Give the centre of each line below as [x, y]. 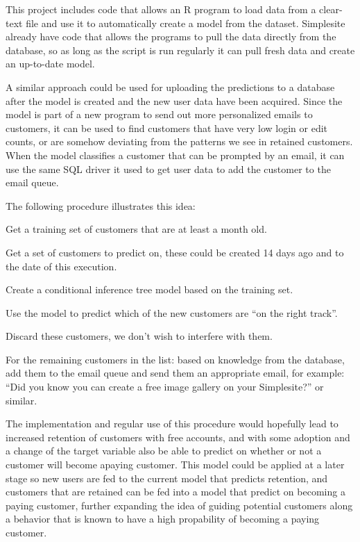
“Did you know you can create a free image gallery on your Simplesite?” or [165, 387]
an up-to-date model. [50, 64]
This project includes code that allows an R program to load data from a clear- [174, 9]
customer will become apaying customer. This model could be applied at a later [175, 465]
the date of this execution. [61, 266]
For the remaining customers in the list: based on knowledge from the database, [175, 359]
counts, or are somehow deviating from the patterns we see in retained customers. [179, 141]
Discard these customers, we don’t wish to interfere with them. [139, 336]
